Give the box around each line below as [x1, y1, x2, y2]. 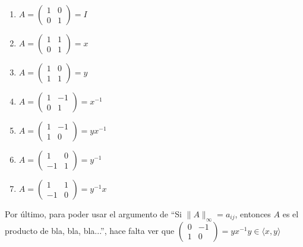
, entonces [235, 208, 271, 220]
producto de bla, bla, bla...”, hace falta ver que [5, 224, 175, 236]
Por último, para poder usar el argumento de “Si [5, 208, 182, 220]
